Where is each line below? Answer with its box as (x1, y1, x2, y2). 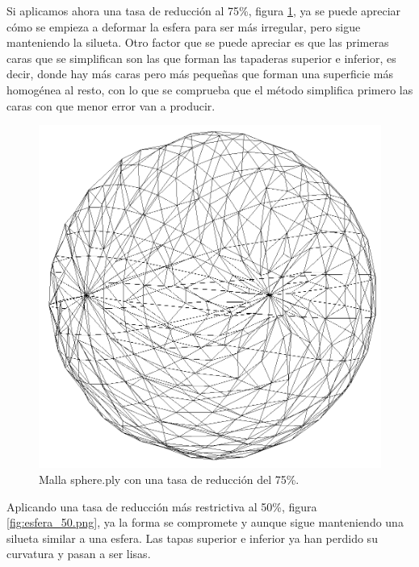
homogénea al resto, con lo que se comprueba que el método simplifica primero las (6, 81, 413, 98)
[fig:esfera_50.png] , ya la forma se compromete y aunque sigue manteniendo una (6, 514, 404, 531)
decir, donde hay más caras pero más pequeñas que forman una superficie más (6, 65, 393, 82)
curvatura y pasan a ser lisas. (6, 545, 151, 562)
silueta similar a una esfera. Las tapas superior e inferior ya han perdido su (6, 529, 378, 546)
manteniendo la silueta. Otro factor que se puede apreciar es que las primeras (6, 34, 389, 51)
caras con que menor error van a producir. (6, 97, 216, 114)
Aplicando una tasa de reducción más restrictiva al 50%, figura (6, 498, 317, 515)
